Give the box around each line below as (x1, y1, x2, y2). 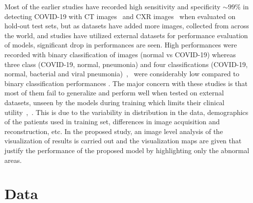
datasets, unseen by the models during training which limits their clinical (4, 97, 225, 107)
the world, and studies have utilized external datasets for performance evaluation (4, 30, 248, 40)
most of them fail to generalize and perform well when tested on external (4, 88, 224, 98)
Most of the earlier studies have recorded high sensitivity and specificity (4, 1, 221, 11)
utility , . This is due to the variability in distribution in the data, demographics (4, 107, 249, 117)
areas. (4, 155, 22, 165)
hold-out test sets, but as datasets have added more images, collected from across (4, 21, 249, 31)
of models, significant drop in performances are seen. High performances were (4, 40, 237, 50)
